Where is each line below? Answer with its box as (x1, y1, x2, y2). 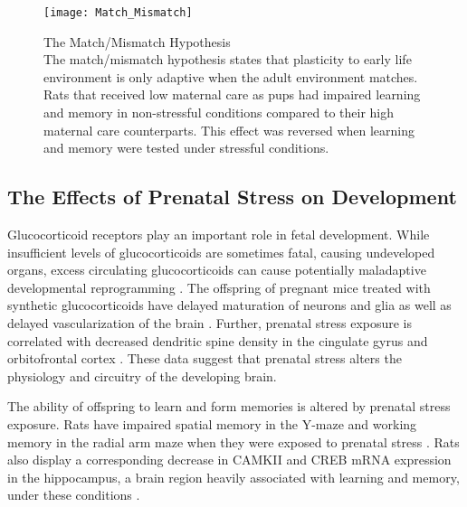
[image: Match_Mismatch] (43, 6, 193, 19)
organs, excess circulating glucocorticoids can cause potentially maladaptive (7, 260, 426, 279)
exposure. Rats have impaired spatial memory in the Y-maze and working (7, 414, 417, 433)
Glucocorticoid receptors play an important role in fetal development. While (7, 225, 430, 244)
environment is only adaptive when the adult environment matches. (43, 67, 418, 86)
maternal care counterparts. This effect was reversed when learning (43, 120, 415, 139)
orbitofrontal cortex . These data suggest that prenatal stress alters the (7, 349, 402, 368)
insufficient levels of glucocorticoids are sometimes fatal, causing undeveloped (7, 242, 435, 261)
